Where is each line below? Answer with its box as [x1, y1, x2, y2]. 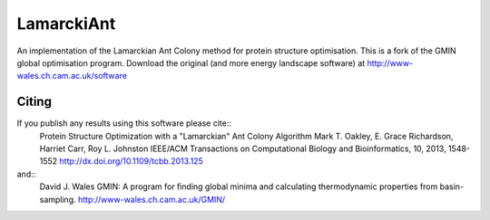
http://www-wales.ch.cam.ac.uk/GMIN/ [77, 194, 226, 205]
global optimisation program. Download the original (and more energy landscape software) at [16, 57, 366, 68]
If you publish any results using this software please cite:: [16, 118, 231, 129]
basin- [439, 181, 465, 192]
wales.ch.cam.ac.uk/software [16, 71, 127, 81]
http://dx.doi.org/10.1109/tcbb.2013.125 [59, 156, 203, 167]
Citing [16, 94, 52, 110]
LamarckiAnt [16, 14, 116, 33]
